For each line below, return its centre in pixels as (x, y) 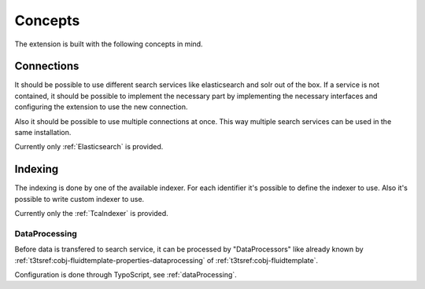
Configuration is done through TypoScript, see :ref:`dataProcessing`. (126, 275)
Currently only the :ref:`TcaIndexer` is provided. (91, 214)
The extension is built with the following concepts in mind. (109, 44)
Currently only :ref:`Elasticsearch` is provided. (89, 147)
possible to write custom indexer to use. (79, 199)
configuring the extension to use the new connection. (101, 107)
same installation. (43, 133)
